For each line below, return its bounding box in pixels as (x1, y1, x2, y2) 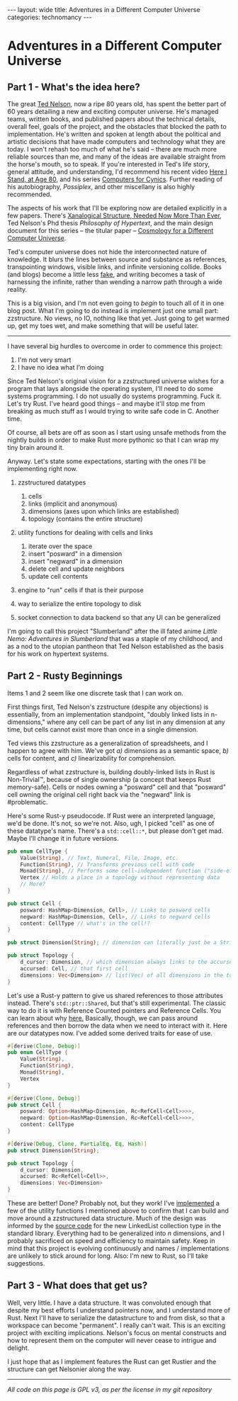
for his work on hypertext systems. (7, 650, 109, 658)
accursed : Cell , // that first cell (20, 965, 129, 972)
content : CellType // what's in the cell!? (20, 919, 151, 927)
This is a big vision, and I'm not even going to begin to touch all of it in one (7, 299, 225, 307)
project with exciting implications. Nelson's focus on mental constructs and (7, 1328, 227, 1337)
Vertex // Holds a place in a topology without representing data (20, 874, 220, 881)
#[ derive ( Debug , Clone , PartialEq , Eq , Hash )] (7, 1140, 147, 1147)
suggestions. (7, 1259, 45, 1268)
